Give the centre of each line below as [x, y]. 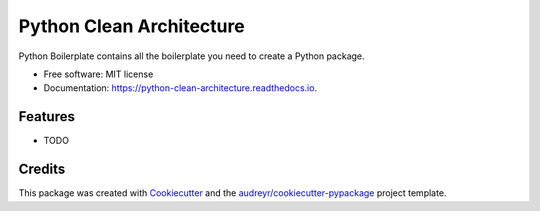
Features [46, 116]
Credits [42, 169]
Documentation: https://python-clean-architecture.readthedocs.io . [180, 88]
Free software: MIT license [98, 74]
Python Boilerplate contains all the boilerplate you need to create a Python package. [191, 56]
